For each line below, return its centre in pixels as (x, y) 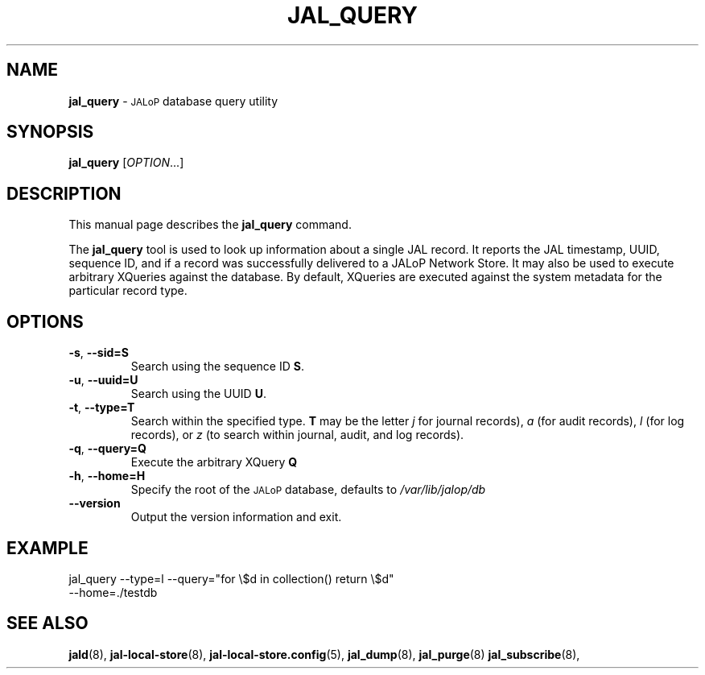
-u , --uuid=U (103, 380)
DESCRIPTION (64, 193)
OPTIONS (45, 321)
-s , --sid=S (99, 353)
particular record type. (128, 291)
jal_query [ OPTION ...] (126, 163)
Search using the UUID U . (198, 394)
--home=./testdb (113, 592)
